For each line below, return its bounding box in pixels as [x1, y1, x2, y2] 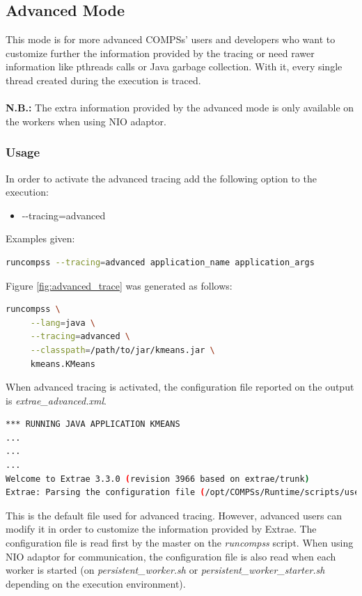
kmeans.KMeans [30, 359, 95, 369]
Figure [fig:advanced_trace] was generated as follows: [6, 278, 233, 292]
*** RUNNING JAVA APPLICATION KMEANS [6, 419, 180, 430]
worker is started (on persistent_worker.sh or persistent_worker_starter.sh [6, 563, 325, 577]
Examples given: [6, 231, 75, 246]
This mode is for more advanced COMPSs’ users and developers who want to [6, 32, 336, 47]
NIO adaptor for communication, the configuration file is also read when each [6, 549, 336, 563]
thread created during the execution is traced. [6, 72, 201, 87]
